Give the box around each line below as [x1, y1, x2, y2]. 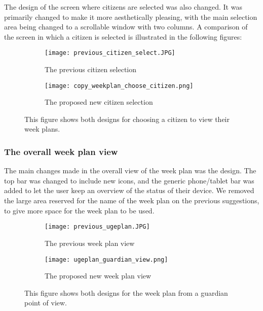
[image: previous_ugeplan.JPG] [45, 223, 150, 231]
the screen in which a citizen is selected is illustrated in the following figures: [4, 31, 242, 42]
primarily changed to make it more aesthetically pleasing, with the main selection [4, 11, 257, 22]
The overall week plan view [4, 145, 118, 158]
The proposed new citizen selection [45, 97, 153, 107]
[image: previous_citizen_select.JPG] [45, 49, 175, 57]
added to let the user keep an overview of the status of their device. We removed [4, 185, 254, 196]
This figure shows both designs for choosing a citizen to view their [24, 113, 230, 124]
